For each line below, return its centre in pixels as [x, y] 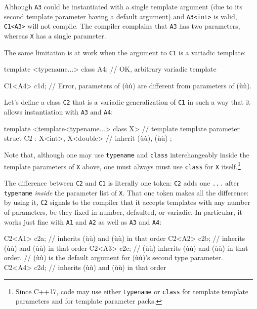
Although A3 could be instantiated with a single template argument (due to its [123, 6]
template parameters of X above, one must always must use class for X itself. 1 [122, 165]
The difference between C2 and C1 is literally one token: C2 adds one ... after [122, 182]
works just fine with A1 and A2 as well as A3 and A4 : [83, 221]
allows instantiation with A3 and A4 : [59, 112]
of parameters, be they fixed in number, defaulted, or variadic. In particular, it [123, 212]
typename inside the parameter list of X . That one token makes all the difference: [126, 192]
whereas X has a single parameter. [55, 35]
